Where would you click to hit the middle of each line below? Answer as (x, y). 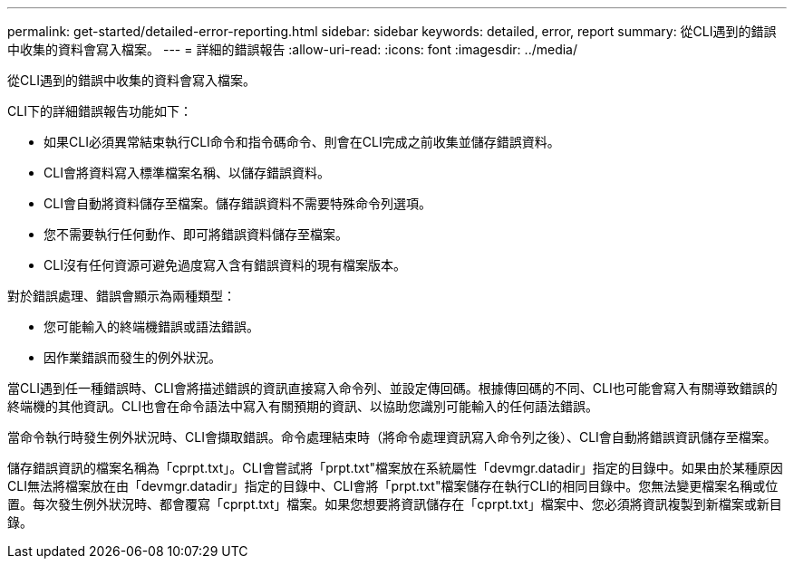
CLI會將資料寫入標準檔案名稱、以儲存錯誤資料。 (187, 173)
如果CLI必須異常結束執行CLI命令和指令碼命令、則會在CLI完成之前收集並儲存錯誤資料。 (302, 142)
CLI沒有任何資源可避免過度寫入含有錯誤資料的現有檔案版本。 (225, 265)
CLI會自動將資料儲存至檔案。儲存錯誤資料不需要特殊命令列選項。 (237, 203)
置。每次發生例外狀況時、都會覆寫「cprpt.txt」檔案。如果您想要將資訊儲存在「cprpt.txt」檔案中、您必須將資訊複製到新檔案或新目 (395, 504)
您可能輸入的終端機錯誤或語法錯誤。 (151, 326)
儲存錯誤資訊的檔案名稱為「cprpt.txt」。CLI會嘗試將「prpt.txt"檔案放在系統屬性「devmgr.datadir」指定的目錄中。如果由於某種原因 (395, 468)
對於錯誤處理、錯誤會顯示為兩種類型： (121, 296)
